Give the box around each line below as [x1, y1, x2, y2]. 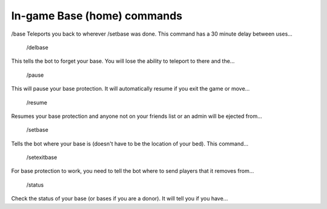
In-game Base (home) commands [11, 9, 183, 22]
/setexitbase [26, 154, 58, 161]
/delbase [26, 43, 48, 51]
